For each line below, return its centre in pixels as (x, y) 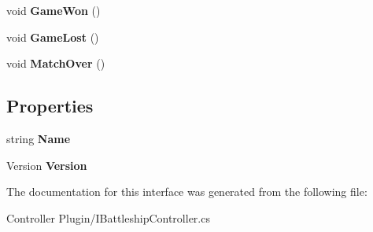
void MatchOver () (56, 63)
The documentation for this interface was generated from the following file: (187, 191)
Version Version (47, 165)
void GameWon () (54, 10)
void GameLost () (53, 37)
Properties (50, 106)
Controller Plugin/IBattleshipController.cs (108, 217)
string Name (39, 138)
